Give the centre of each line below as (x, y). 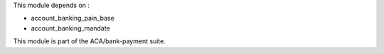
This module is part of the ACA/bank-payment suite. (90, 41)
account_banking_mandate (70, 28)
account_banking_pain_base (73, 18)
